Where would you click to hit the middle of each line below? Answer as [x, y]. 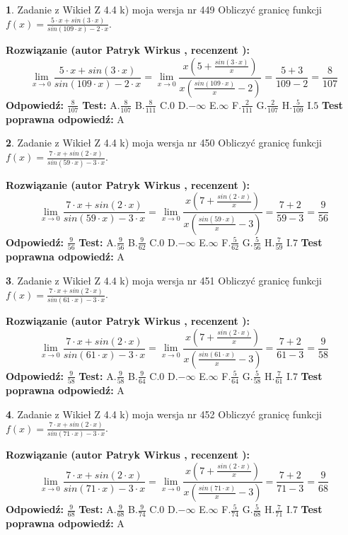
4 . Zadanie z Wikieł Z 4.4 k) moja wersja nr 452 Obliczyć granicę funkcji [164, 414]
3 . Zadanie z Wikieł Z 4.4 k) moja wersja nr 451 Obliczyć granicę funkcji [164, 280]
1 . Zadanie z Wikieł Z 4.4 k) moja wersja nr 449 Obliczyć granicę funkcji [164, 9]
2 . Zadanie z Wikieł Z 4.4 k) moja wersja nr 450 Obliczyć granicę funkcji [164, 143]
